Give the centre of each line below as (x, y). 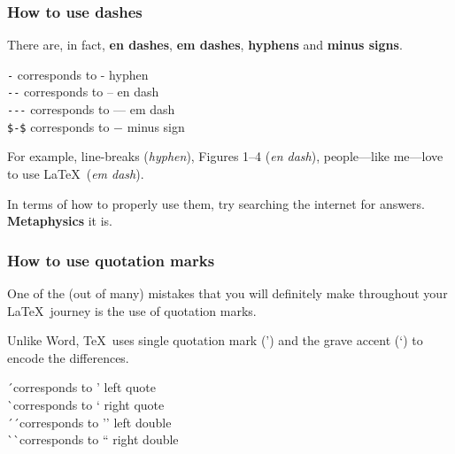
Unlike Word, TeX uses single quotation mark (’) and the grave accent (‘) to (215, 340)
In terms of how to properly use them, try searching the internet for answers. (216, 203)
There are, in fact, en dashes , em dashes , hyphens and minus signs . (205, 45)
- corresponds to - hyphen (78, 74)
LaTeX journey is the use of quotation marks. (132, 310)
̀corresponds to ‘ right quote (86, 404)
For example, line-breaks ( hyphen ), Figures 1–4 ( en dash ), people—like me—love (225, 156)
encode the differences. (68, 357)
